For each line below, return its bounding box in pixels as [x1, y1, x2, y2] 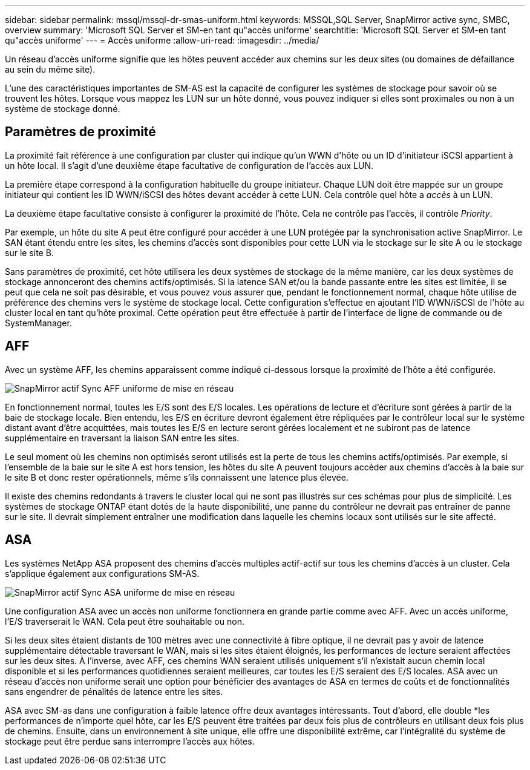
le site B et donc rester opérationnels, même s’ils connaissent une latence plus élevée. [5, 472, 348, 482]
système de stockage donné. [5, 104, 120, 114]
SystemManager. [5, 317, 72, 328]
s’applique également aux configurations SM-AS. [5, 568, 200, 579]
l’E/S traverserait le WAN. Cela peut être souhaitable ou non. [5, 616, 244, 627]
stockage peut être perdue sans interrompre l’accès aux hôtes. [5, 735, 255, 746]
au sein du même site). [5, 64, 96, 74]
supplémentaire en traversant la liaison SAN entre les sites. [5, 432, 240, 443]
